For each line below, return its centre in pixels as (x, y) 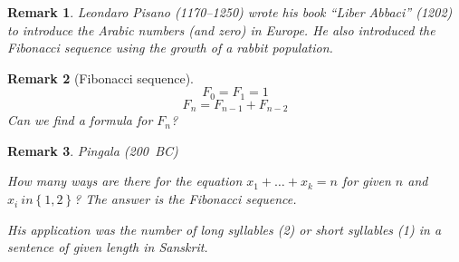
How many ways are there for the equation (125, 181)
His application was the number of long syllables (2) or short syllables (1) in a (225, 229)
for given (366, 181)
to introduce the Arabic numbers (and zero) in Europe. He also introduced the (221, 29)
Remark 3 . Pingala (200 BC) (93, 150)
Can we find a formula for (80, 120)
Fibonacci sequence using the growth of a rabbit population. (170, 48)
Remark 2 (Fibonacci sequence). (101, 78)
